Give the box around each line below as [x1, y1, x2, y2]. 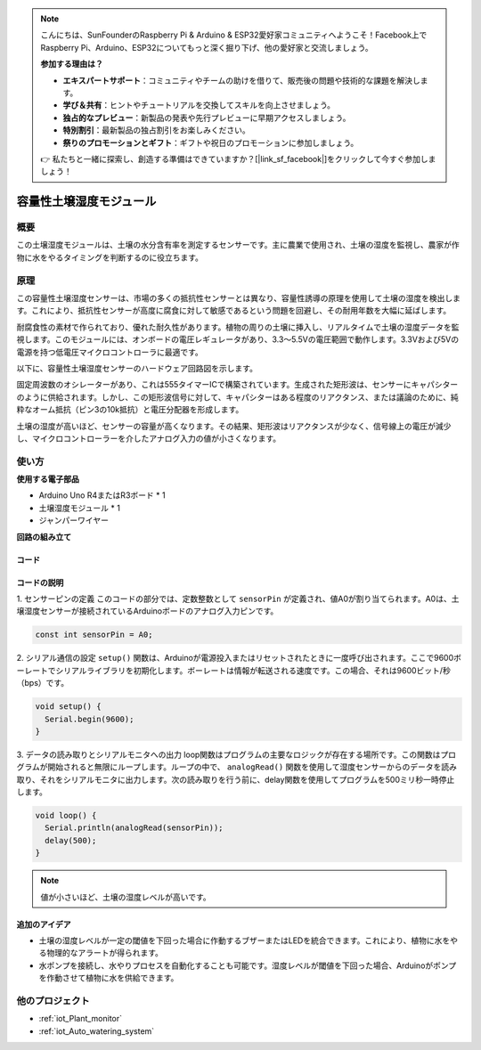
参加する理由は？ [40, 59, 103, 69]
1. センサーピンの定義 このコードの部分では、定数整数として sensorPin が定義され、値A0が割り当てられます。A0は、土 [16, 593, 460, 604]
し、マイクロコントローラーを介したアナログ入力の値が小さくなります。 [16, 433, 281, 444]
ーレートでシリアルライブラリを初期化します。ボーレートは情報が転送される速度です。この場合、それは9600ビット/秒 [16, 664, 452, 676]
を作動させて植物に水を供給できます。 [38, 973, 179, 983]
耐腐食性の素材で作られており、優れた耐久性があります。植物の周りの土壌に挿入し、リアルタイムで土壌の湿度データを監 [16, 322, 460, 332]
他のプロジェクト [16, 994, 90, 1006]
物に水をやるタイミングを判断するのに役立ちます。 [16, 252, 204, 263]
